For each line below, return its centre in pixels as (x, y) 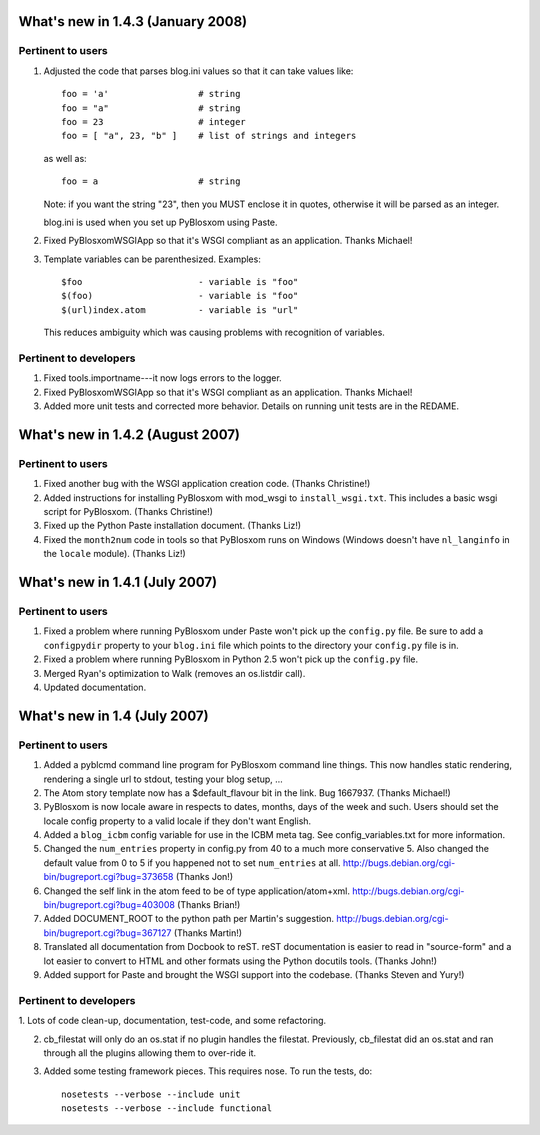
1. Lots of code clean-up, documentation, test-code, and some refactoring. (172, 1021)
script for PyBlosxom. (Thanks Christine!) (128, 512)
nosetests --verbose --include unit (151, 1094)
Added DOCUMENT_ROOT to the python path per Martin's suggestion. (189, 919)
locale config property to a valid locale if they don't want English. (177, 821)
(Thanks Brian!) (208, 905)
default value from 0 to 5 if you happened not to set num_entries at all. (192, 862)
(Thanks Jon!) (204, 877)
